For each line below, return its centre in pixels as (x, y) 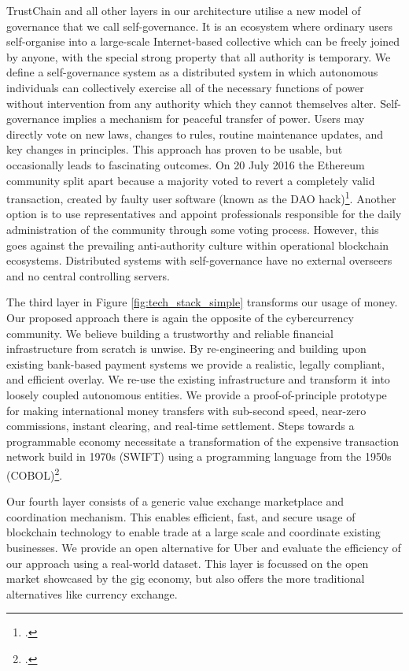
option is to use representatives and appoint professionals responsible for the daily (204, 214)
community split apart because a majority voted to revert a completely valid (191, 180)
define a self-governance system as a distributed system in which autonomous (192, 72)
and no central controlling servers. (88, 275)
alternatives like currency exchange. (92, 593)
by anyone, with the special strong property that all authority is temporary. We (199, 56)
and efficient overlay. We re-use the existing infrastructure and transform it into (198, 379)
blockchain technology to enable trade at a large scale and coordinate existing (193, 532)
